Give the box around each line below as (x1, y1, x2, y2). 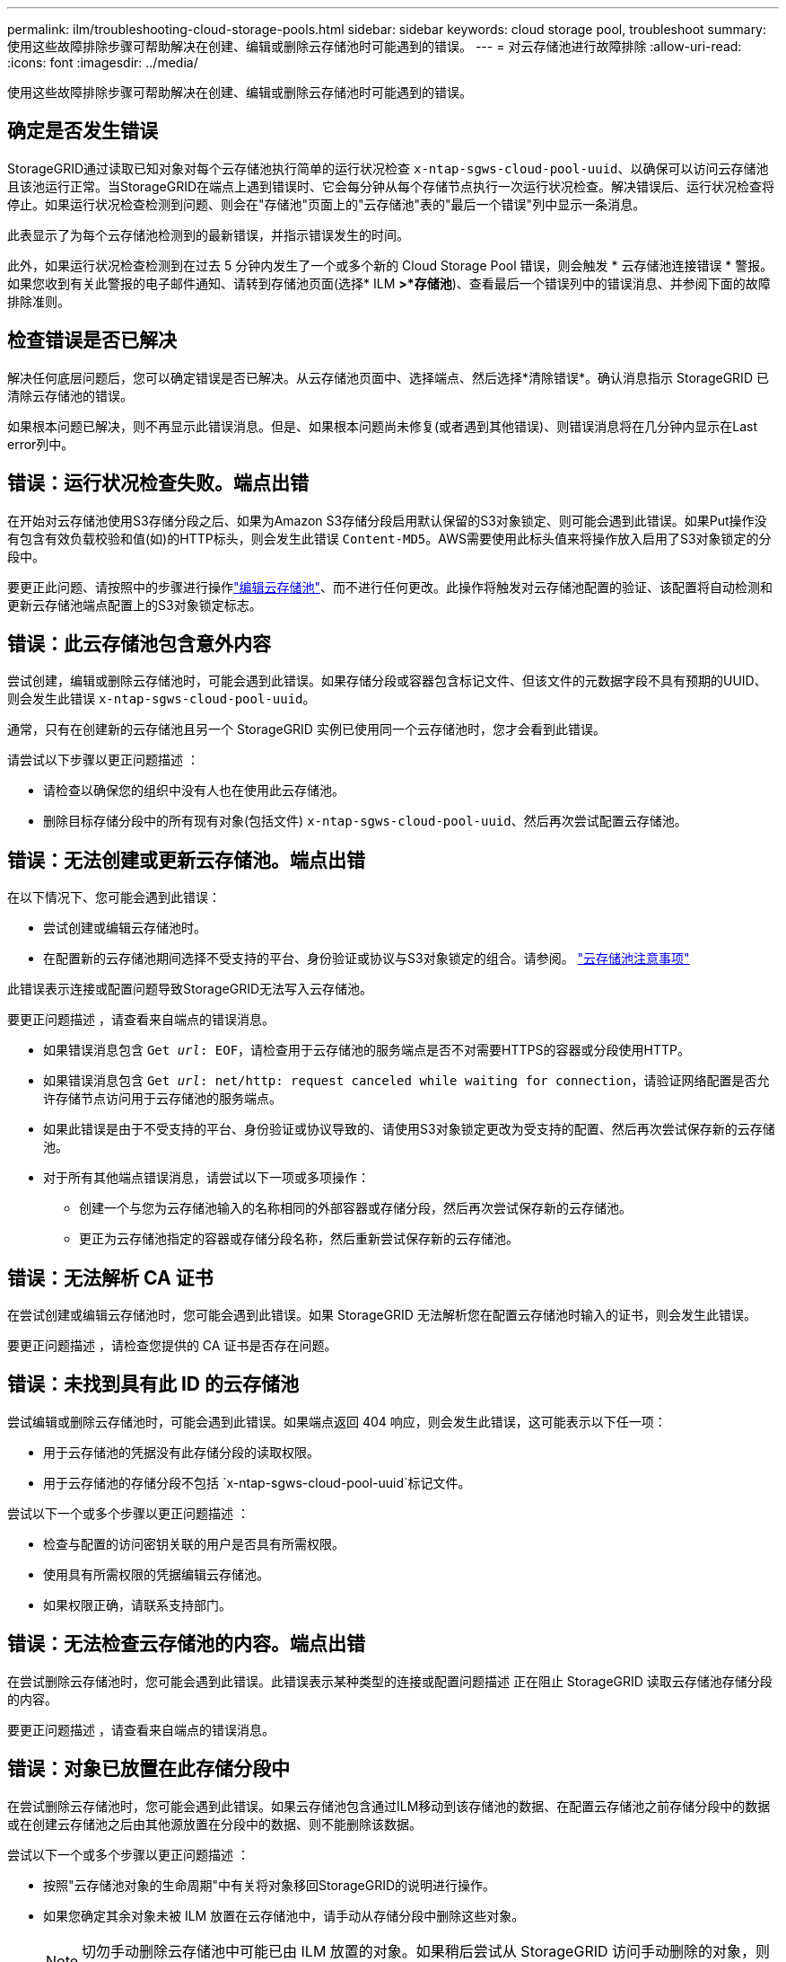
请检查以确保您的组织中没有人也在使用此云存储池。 (43, 782, 345, 799)
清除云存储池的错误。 (7, 387, 133, 403)
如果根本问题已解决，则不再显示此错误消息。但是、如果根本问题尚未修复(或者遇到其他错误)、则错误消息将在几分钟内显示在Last (7, 418, 757, 434)
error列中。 (7, 436, 74, 452)
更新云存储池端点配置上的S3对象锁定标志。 (7, 597, 262, 613)
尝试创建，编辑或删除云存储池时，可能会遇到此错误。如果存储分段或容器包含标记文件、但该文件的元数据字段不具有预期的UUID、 (7, 673, 767, 689)
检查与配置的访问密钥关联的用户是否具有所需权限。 (43, 1535, 345, 1551)
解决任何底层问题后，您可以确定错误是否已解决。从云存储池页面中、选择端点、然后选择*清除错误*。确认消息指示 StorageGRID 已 (7, 369, 769, 385)
